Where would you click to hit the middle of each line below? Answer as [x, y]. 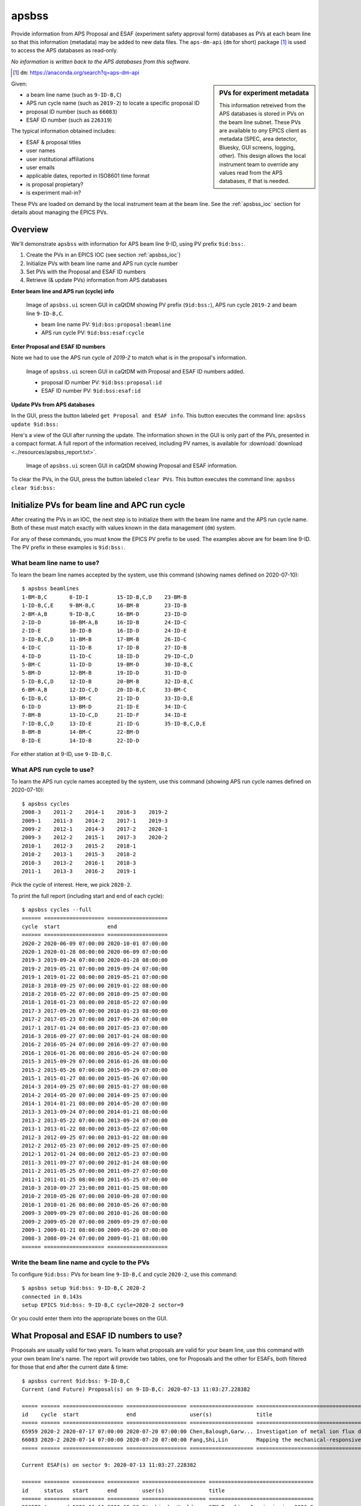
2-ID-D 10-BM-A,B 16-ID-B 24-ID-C [104, 623]
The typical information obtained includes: [63, 131]
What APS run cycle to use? [53, 769]
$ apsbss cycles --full [57, 910]
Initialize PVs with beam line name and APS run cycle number [102, 263]
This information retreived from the [263, 105]
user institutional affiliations [60, 159]
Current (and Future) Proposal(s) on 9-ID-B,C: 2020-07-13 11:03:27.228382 [136, 1389]
